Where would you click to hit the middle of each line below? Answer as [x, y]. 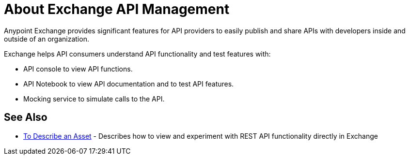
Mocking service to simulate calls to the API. [94, 99]
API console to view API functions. [78, 69]
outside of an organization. [47, 39]
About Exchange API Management [117, 9]
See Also [26, 117]
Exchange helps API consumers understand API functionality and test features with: [137, 54]
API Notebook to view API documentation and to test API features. [129, 84]
